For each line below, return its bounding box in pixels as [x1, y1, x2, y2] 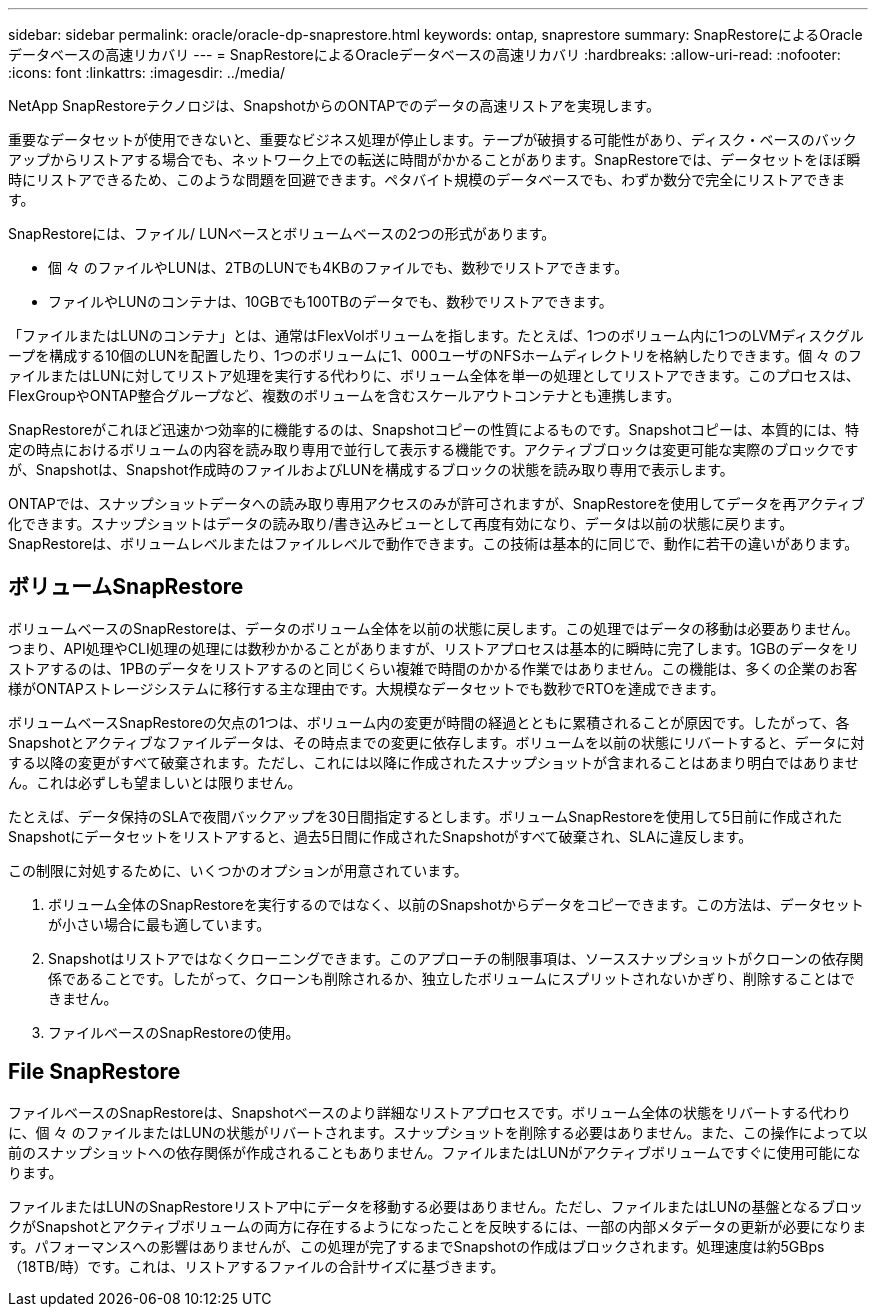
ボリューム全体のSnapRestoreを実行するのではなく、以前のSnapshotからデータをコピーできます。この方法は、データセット [48, 895, 864, 913]
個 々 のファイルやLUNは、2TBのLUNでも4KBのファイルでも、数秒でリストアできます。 [48, 259, 629, 276]
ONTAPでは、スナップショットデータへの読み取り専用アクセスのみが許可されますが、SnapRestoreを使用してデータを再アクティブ [8, 495, 865, 512]
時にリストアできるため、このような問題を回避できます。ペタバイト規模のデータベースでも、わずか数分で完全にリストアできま [8, 171, 846, 188]
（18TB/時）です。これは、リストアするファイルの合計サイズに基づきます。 [8, 1257, 505, 1275]
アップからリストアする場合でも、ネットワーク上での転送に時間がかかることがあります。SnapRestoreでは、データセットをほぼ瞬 [8, 151, 861, 168]
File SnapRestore [8, 1059, 181, 1085]
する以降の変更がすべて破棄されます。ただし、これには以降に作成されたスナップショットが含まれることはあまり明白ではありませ [8, 753, 859, 771]
